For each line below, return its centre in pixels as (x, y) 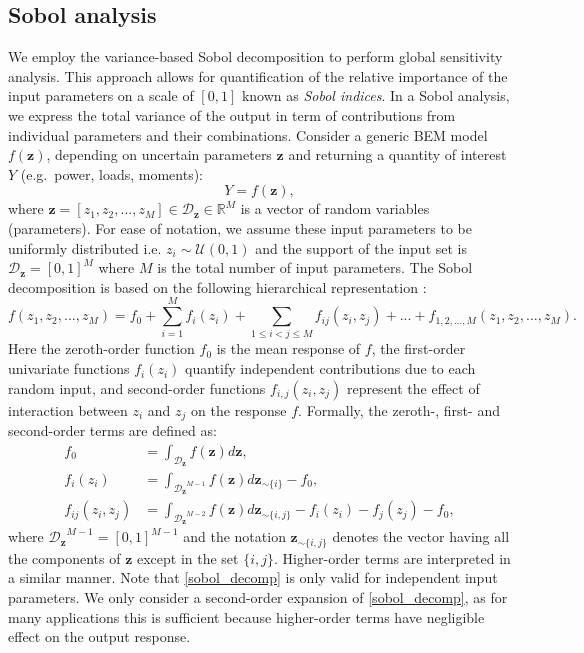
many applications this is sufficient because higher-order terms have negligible (246, 616)
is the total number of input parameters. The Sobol (315, 267)
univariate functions (69, 368)
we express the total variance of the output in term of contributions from (232, 114)
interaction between (68, 409)
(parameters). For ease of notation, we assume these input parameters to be (240, 227)
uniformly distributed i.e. (85, 247)
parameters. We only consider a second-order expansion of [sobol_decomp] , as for (258, 597)
